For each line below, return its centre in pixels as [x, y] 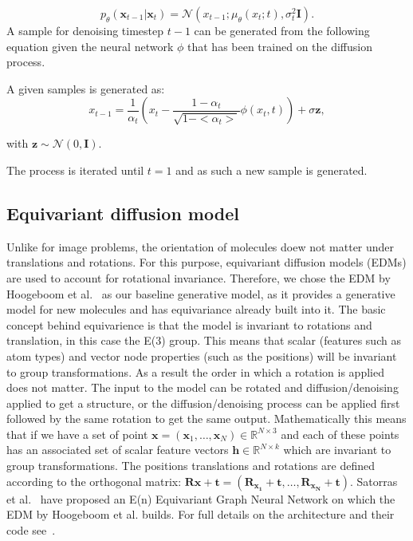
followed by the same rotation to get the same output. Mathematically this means [206, 419]
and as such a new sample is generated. [271, 170]
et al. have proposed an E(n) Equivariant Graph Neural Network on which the [201, 498]
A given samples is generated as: [86, 88]
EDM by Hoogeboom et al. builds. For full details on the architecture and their [201, 514]
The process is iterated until [75, 170]
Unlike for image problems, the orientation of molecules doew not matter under [201, 246]
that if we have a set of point [77, 434]
